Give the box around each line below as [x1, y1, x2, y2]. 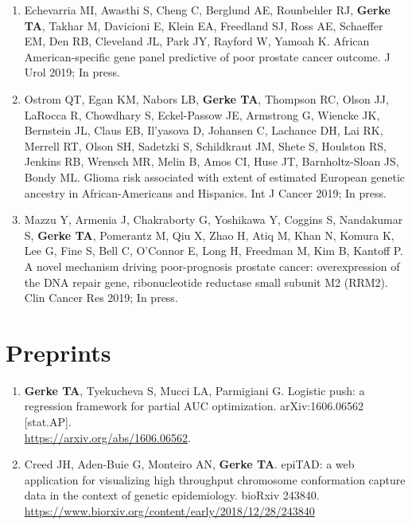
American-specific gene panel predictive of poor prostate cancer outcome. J [24, 48, 391, 65]
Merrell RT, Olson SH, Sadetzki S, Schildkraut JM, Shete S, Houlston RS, [24, 137, 387, 154]
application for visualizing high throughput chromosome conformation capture [24, 471, 406, 488]
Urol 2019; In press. [24, 64, 120, 80]
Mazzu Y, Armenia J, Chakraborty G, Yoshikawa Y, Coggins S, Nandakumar [24, 211, 403, 228]
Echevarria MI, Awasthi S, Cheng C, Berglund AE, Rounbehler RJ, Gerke [24, 2, 391, 18]
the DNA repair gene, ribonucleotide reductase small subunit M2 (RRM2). [24, 273, 388, 290]
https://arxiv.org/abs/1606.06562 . [24, 429, 191, 445]
